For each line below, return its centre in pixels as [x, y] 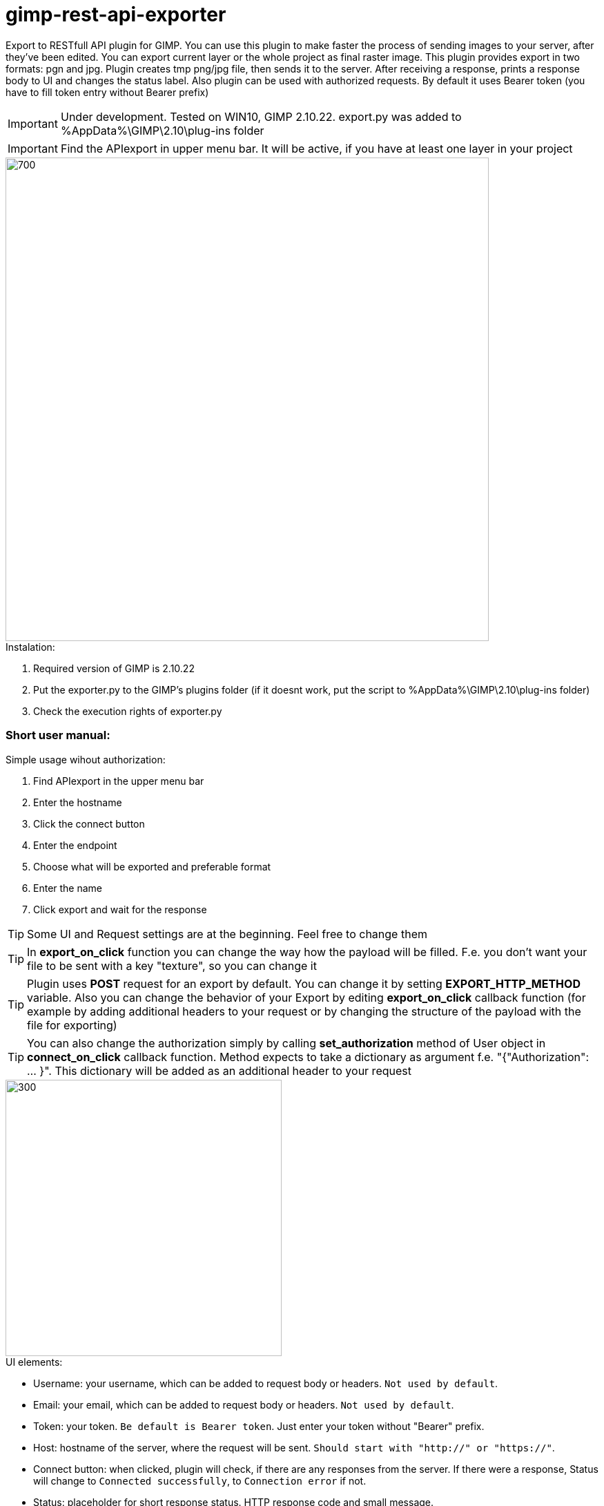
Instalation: [30, 647]
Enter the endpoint [75, 845]
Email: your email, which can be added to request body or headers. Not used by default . [244, 1404]
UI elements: [34, 1362]
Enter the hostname [78, 802]
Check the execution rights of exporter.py [128, 711]
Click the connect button [89, 823]
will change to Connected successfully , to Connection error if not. [200, 1480]
